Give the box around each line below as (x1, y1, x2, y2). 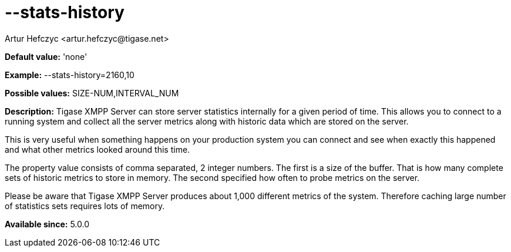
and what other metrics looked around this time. (5, 144, 190, 154)
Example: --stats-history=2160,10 (5, 69, 135, 80)
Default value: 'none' (5, 51, 88, 62)
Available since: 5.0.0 (5, 219, 90, 229)
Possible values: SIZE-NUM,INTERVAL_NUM (5, 88, 179, 98)
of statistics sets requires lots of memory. (5, 200, 165, 211)
